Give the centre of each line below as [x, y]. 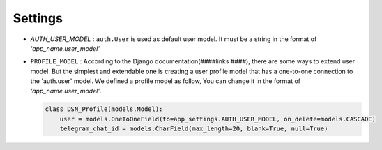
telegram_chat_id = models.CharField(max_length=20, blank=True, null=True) [194, 129]
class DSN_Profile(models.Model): [104, 109]
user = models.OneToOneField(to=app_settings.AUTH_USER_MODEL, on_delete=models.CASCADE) [218, 119]
